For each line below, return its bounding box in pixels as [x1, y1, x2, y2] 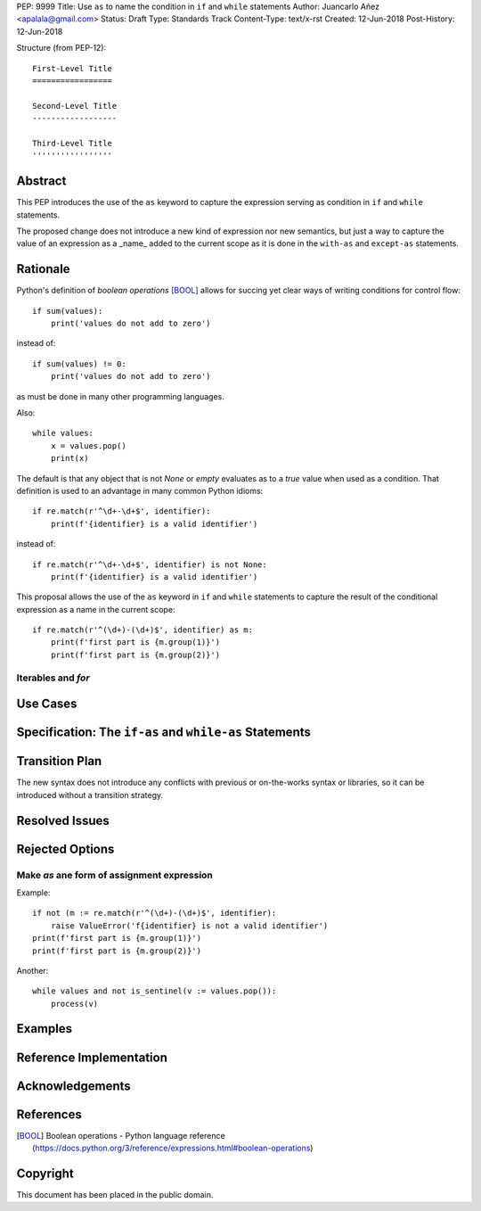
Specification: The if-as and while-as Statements [16, 725, 311, 740]
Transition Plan [16, 754, 102, 769]
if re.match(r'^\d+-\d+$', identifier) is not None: [32, 559, 267, 570]
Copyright [16, 1166, 75, 1181]
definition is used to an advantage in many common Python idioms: [16, 485, 264, 496]
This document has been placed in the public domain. [16, 1189, 214, 1199]
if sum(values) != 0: [32, 358, 126, 369]
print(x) [50, 453, 89, 464]
